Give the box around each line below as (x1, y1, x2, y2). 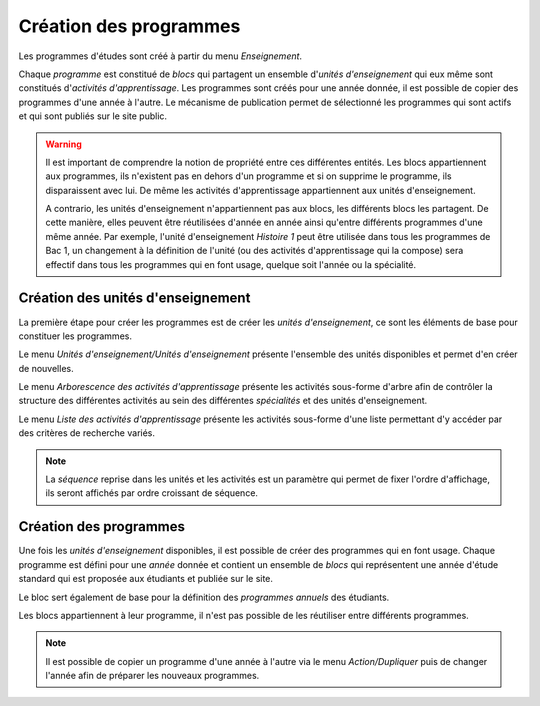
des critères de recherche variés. (18, 427, 155, 439)
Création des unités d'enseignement (18, 290, 251, 307)
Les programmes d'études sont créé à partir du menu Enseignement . (18, 50, 303, 62)
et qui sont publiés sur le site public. (18, 110, 168, 122)
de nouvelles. (18, 362, 74, 374)
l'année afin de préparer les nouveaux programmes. (45, 670, 260, 682)
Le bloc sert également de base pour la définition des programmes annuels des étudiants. (18, 591, 390, 603)
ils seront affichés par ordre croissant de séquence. (45, 487, 259, 499)
